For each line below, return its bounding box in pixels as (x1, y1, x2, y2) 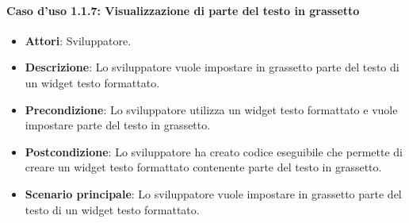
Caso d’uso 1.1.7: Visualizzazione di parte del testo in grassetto (6, 2, 360, 18)
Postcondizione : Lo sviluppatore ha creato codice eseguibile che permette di (25, 143, 403, 160)
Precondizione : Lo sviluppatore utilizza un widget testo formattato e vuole (25, 101, 398, 117)
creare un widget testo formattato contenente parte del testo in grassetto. (25, 159, 382, 175)
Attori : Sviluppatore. (25, 32, 132, 48)
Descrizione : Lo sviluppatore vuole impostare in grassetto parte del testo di (25, 59, 399, 75)
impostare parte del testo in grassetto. (25, 117, 211, 133)
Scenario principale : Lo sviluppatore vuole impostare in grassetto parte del (25, 185, 402, 202)
